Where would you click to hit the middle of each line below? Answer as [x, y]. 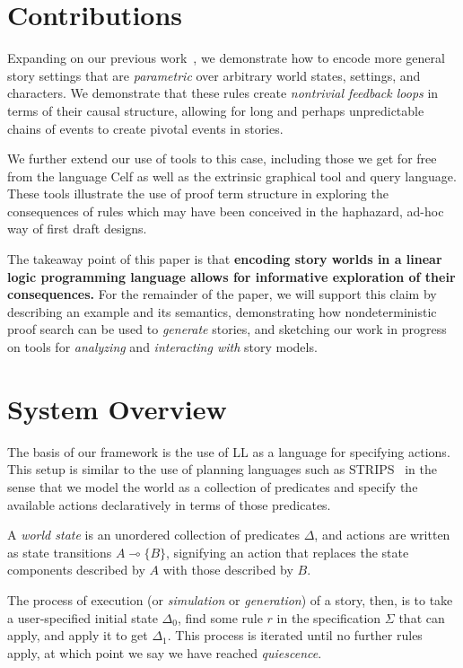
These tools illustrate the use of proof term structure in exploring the [198, 193]
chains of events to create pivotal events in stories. [145, 128]
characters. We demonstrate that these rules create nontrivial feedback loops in [223, 93]
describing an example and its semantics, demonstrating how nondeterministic [222, 311]
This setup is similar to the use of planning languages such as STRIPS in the [222, 469]
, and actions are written [382, 535]
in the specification [329, 617]
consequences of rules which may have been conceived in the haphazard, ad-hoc [226, 211]
